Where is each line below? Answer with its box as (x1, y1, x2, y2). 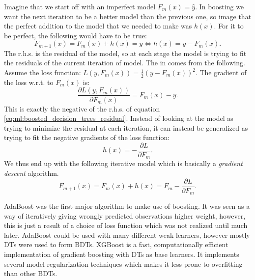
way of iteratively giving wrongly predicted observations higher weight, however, (4, 210, 246, 221)
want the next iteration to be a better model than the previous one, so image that (4, 11, 252, 21)
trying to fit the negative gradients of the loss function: (4, 132, 170, 142)
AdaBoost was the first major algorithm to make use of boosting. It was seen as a (4, 201, 250, 211)
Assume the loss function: (4, 67, 81, 78)
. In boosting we (195, 1, 244, 11)
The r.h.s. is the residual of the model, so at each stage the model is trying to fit (4, 48, 247, 58)
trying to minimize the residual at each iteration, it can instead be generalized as (4, 122, 248, 133)
